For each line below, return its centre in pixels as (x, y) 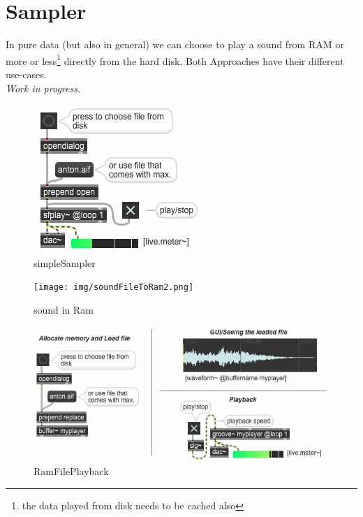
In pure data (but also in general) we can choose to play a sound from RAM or (175, 44)
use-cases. (26, 74)
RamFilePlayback (71, 471)
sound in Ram (64, 310)
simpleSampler (65, 262)
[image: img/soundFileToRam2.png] (114, 287)
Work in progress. (43, 88)
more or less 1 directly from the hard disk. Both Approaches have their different (175, 59)
